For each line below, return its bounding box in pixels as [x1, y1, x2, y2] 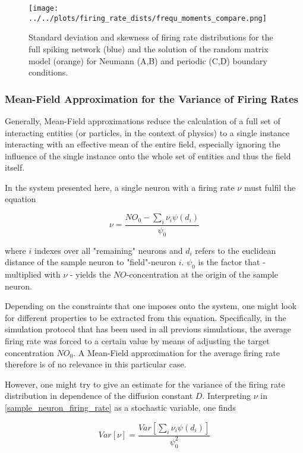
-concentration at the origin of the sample [126, 268, 278, 281]
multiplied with [5, 268, 61, 281]
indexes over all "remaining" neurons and [34, 244, 183, 256]
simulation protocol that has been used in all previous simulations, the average [5, 323, 292, 335]
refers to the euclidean [195, 244, 276, 256]
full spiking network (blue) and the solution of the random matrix [29, 42, 269, 55]
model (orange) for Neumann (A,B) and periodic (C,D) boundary [29, 54, 267, 67]
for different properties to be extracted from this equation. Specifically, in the [5, 311, 286, 323]
